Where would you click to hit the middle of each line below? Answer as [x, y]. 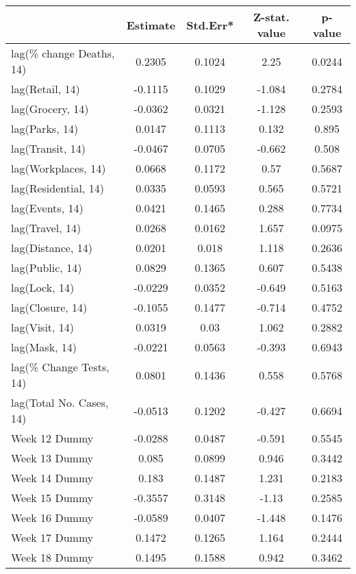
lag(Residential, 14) [58, 188]
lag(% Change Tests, [60, 367]
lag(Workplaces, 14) [59, 168]
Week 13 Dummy [52, 458]
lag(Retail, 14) [46, 89]
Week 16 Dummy [52, 517]
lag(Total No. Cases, [60, 402]
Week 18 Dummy [52, 557]
